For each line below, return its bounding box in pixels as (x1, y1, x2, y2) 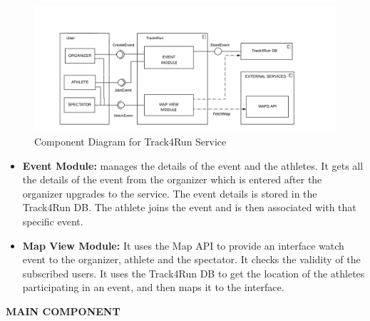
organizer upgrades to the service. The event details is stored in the (22, 185, 317, 200)
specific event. (22, 213, 83, 228)
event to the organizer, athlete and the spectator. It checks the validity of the (22, 252, 361, 267)
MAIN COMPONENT (6, 303, 120, 318)
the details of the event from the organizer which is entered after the (22, 172, 322, 187)
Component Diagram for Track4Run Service (34, 133, 227, 148)
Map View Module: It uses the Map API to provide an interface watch (22, 238, 344, 253)
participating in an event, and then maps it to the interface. (22, 280, 284, 295)
